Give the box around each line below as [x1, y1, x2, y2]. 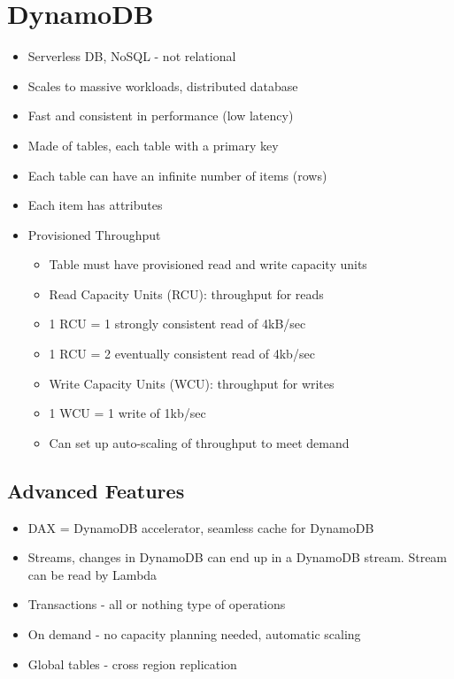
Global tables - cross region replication [27, 654, 237, 673]
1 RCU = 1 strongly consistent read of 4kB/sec [49, 314, 306, 333]
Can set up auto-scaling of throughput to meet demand [49, 433, 350, 451]
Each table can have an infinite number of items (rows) [27, 166, 327, 184]
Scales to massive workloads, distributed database [27, 76, 298, 95]
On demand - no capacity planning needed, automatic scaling [27, 625, 361, 644]
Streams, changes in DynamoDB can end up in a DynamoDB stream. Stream [27, 548, 448, 567]
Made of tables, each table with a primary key [27, 135, 279, 154]
